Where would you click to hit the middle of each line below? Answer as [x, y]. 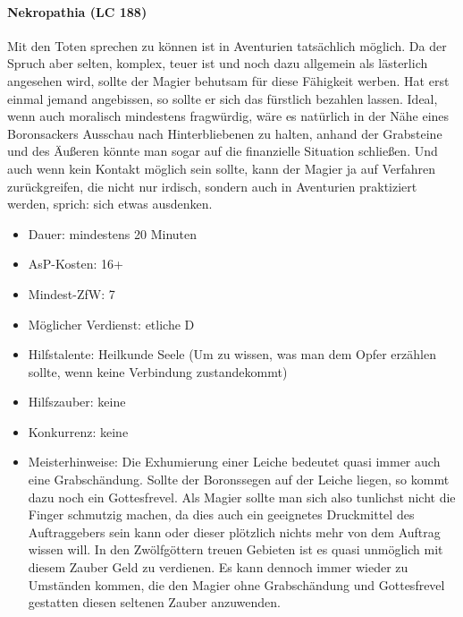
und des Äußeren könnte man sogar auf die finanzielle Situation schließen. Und [223, 151]
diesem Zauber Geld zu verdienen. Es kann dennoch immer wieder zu [218, 567]
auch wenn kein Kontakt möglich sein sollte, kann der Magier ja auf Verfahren [222, 168]
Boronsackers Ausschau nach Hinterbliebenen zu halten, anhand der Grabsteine [225, 133]
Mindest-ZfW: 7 [72, 293]
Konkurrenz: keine [78, 431]
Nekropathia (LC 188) [77, 11]
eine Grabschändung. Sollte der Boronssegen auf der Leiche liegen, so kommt [239, 480]
